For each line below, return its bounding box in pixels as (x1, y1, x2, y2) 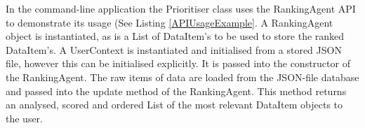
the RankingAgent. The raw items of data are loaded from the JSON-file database (6, 69, 359, 84)
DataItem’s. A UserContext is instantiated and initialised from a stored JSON (6, 42, 342, 57)
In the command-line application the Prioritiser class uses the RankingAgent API (6, 1, 356, 15)
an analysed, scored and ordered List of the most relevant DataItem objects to (6, 97, 343, 112)
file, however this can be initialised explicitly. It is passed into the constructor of (6, 56, 350, 71)
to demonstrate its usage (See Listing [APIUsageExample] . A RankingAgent (6, 15, 333, 29)
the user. (6, 111, 44, 125)
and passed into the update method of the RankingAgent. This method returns (6, 83, 347, 98)
